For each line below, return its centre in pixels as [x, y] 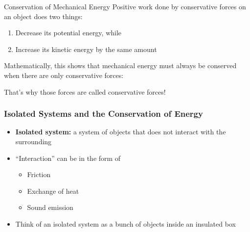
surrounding [34, 141]
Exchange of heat [53, 191]
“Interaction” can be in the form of [68, 158]
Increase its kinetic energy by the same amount [86, 49]
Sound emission [50, 207]
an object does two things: [43, 16]
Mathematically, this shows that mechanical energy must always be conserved [120, 65]
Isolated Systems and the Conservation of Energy [103, 114]
